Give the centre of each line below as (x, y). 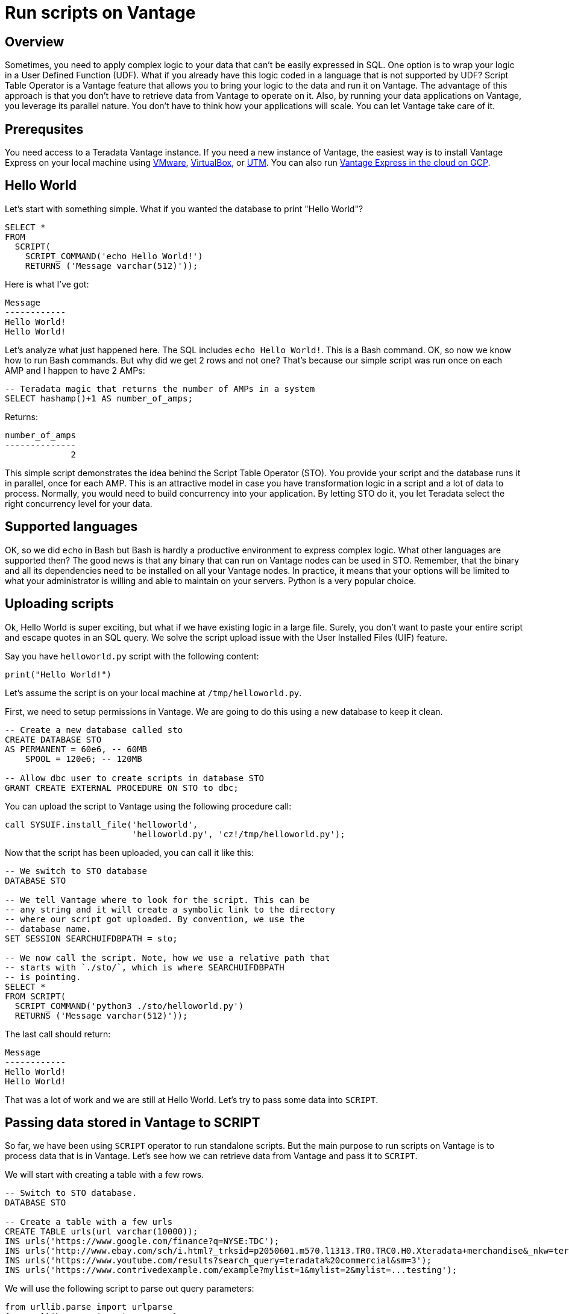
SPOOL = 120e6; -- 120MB (83, 759)
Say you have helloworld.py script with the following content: (132, 656)
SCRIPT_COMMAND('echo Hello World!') (114, 256)
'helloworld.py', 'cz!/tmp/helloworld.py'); (238, 834)
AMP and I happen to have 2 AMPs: (75, 370)
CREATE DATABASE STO (53, 739)
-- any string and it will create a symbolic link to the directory (170, 909)
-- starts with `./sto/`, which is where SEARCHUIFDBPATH (145, 967)
